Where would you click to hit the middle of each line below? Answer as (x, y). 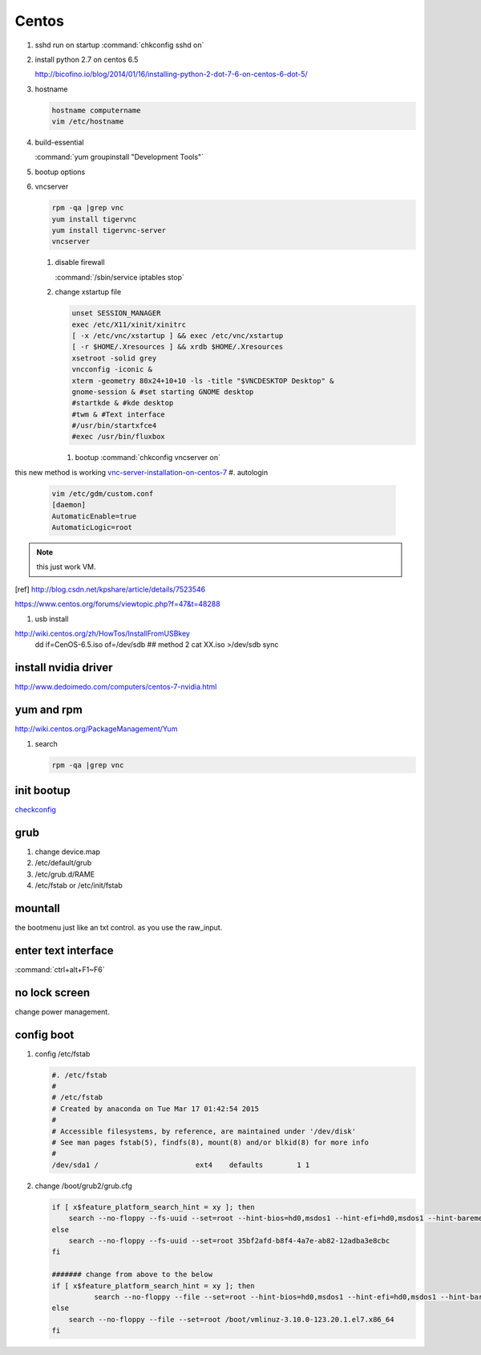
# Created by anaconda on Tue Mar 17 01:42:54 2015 (156, 1109)
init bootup (43, 790)
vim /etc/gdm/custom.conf (103, 493)
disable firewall (80, 262)
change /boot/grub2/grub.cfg (83, 1186)
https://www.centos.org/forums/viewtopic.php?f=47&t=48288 (117, 604)
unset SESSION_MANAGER (116, 313)
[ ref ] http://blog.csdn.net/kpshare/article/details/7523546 (110, 589)
